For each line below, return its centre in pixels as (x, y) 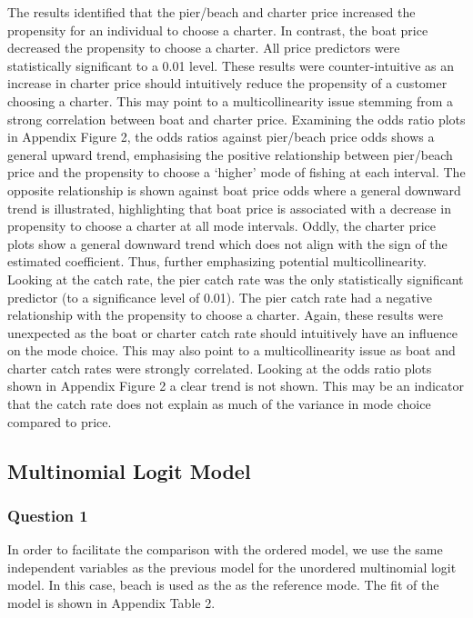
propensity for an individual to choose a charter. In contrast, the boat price (218, 30)
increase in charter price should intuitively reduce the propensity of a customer (227, 83)
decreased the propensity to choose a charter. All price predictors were (204, 48)
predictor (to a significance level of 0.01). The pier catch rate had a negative (220, 297)
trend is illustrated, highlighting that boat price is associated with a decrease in (229, 208)
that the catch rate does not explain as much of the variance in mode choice (219, 404)
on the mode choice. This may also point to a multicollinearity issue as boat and (231, 350)
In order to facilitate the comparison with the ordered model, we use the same (225, 549)
